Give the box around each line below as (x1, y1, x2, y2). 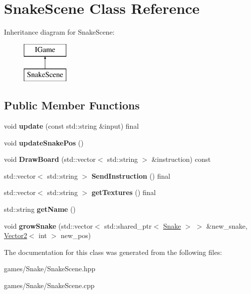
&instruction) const (151, 154, 211, 164)
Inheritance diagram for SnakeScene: (4, 27, 115, 37)
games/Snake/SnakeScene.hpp (4, 263, 96, 274)
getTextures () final (91, 187, 156, 197)
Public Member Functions (4, 98, 140, 113)
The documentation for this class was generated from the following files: (4, 246, 222, 257)
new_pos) (60, 230, 91, 241)
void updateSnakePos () (4, 137, 84, 147)
